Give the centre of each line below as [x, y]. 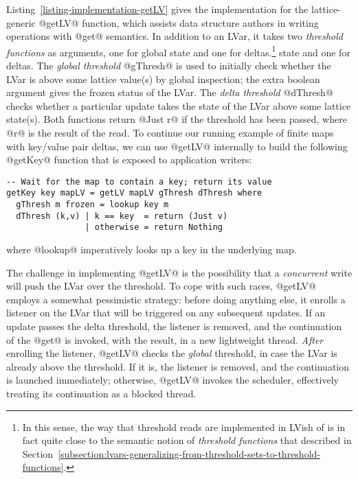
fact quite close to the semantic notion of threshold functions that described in [187, 440]
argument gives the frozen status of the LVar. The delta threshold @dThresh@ [170, 92]
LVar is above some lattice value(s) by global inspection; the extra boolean [163, 79]
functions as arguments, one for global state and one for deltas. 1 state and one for [178, 51]
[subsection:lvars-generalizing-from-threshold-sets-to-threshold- [189, 453]
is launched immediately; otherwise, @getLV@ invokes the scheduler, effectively [172, 380]
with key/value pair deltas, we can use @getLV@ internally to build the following [177, 146]
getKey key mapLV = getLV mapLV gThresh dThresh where [134, 193]
